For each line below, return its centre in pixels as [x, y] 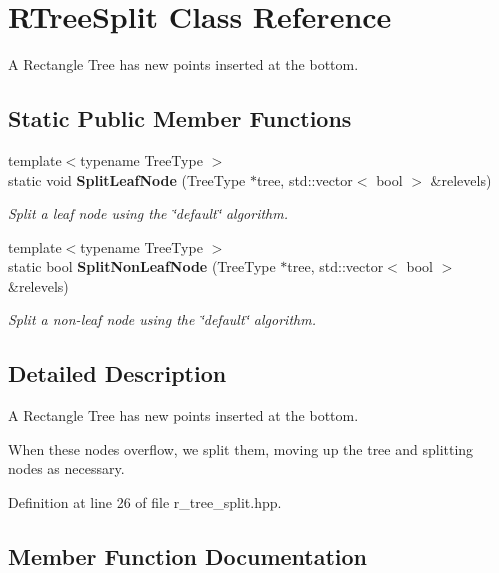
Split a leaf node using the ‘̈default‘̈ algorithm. [148, 213]
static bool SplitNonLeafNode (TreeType [142, 266]
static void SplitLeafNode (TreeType [127, 179]
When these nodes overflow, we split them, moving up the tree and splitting [241, 448]
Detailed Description [117, 373]
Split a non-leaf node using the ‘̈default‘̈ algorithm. [162, 319]
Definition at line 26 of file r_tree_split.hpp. [145, 502]
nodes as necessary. [66, 468]
